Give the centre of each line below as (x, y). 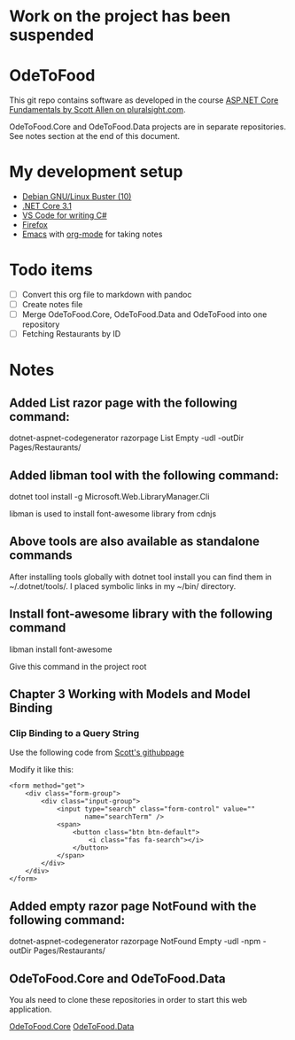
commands (41, 555)
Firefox (35, 225)
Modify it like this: (41, 770)
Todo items (51, 270)
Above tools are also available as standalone (134, 542)
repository (41, 324)
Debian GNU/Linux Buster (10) (77, 197)
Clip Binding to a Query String (74, 733)
